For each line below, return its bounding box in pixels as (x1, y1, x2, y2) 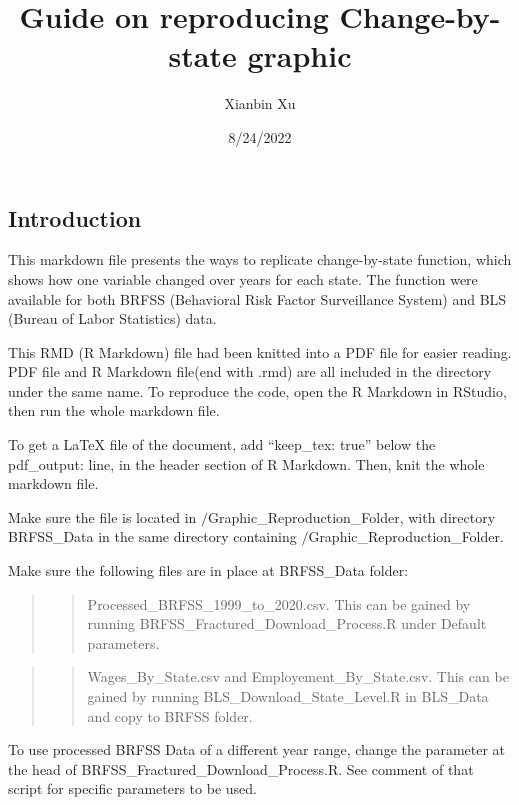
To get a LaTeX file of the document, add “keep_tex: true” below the (8, 434, 436, 455)
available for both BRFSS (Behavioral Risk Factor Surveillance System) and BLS (8, 288, 507, 309)
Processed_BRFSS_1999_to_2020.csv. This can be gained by (87, 593, 471, 614)
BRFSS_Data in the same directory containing (8, 526, 297, 547)
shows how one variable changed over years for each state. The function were (8, 268, 478, 289)
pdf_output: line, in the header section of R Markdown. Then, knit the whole (8, 453, 485, 474)
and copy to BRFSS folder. (87, 705, 253, 726)
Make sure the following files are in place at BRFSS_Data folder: (8, 560, 409, 581)
